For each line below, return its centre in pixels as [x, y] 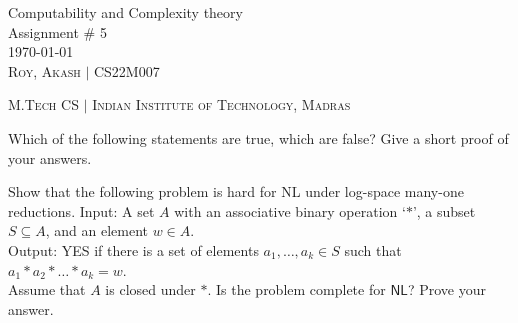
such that [373, 249]
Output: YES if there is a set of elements [133, 249]
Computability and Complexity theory [125, 12]
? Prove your [446, 289]
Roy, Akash [44, 70]
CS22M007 [126, 70]
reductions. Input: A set [81, 210]
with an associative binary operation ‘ [290, 210]
